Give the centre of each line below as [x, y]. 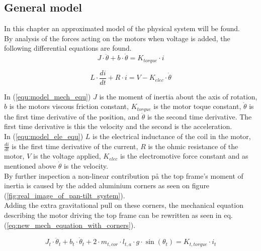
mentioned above [30, 165]
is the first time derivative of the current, [75, 146]
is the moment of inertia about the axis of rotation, [178, 96]
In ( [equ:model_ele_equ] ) [44, 136]
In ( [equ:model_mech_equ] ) [48, 96]
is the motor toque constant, [197, 106]
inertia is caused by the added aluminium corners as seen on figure [107, 185]
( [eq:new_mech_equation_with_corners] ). [70, 225]
